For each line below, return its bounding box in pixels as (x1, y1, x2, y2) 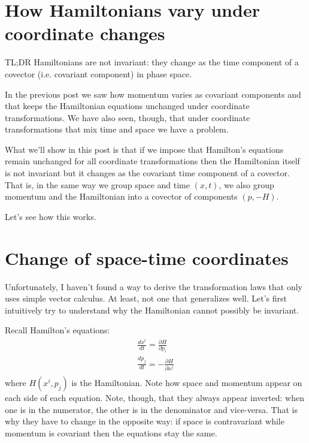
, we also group (219, 178, 274, 191)
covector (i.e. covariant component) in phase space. (5, 67, 192, 80)
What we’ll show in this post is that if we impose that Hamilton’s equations (5, 143, 284, 155)
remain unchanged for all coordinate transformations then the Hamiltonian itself (5, 155, 300, 167)
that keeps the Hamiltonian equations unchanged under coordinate (5, 100, 250, 112)
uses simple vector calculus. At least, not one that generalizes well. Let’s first (5, 292, 287, 305)
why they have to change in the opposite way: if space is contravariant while (5, 415, 284, 427)
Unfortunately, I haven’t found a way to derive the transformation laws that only (5, 280, 302, 293)
